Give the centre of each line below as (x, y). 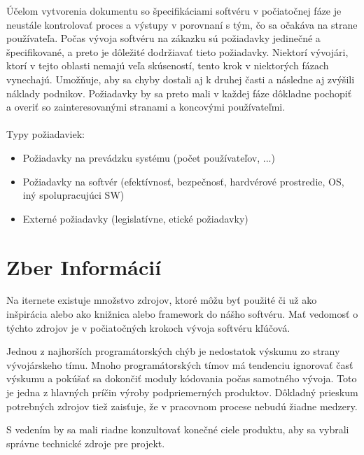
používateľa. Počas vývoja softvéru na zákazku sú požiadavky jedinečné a (163, 38)
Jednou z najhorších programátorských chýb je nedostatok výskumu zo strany (173, 351)
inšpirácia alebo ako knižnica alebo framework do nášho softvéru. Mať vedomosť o (182, 314)
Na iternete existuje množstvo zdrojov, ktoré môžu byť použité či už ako (162, 300)
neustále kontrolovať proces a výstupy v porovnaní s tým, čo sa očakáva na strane (182, 24)
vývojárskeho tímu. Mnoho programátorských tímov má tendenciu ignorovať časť (180, 364)
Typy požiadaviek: (46, 134)
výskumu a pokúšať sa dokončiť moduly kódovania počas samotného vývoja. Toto (182, 378)
